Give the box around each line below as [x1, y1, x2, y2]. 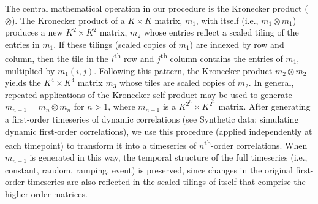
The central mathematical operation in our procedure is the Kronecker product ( [5, 2, 308, 14]
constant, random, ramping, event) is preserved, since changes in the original [5, 163, 293, 176]
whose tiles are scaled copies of [119, 76, 235, 89]
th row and [114, 50, 154, 65]
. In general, [248, 76, 294, 89]
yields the [5, 76, 41, 89]
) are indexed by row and [189, 37, 284, 50]
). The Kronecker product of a [11, 13, 125, 26]
